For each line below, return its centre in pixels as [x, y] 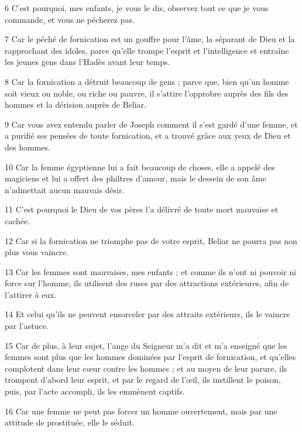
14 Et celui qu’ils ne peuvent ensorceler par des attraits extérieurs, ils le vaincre [147, 314]
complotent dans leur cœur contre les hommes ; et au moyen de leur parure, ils [146, 368]
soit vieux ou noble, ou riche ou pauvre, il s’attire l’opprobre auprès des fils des [147, 93]
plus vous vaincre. [37, 252]
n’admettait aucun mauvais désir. [65, 189]
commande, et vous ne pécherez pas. [70, 19]
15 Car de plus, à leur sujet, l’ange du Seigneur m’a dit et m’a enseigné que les [146, 345]
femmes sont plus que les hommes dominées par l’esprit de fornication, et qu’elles [150, 357]
